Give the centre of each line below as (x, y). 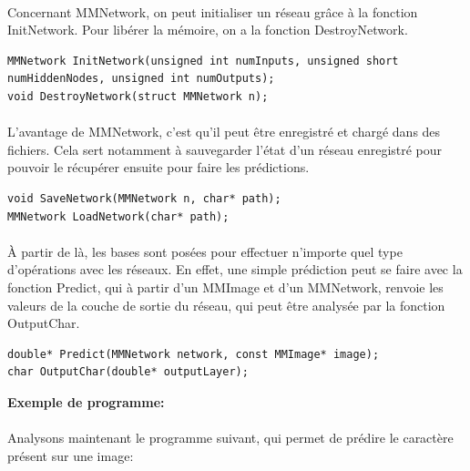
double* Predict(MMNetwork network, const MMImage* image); (194, 354)
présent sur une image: (71, 455)
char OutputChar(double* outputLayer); (128, 372)
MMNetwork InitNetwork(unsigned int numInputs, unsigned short (203, 61)
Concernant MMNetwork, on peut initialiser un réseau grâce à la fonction (213, 11)
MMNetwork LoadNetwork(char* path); (118, 216)
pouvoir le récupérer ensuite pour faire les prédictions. (158, 167)
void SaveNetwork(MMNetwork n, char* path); (144, 198)
